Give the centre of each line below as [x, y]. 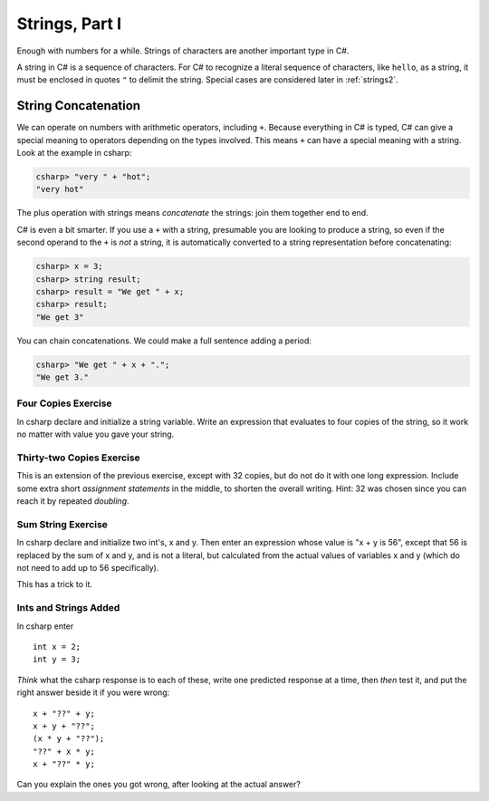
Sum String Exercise [62, 524]
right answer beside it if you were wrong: [93, 692]
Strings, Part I [69, 24]
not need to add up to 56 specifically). [88, 568]
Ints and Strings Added [68, 608]
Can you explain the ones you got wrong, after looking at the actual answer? [158, 785]
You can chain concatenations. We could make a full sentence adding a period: [164, 341]
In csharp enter [45, 626]
